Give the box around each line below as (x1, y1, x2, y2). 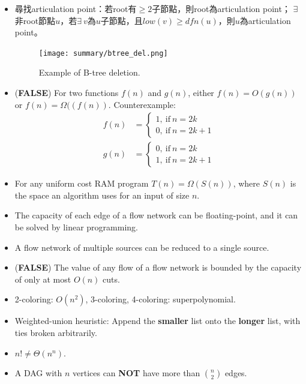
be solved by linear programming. (14, 221, 138, 233)
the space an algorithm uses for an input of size (14, 188, 190, 201)
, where (233, 177, 260, 190)
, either (188, 86, 214, 99)
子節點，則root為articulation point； (152, 2, 290, 14)
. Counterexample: (108, 98, 176, 110)
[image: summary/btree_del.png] (38, 49, 168, 58)
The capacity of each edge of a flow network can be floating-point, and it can (14, 209, 298, 221)
